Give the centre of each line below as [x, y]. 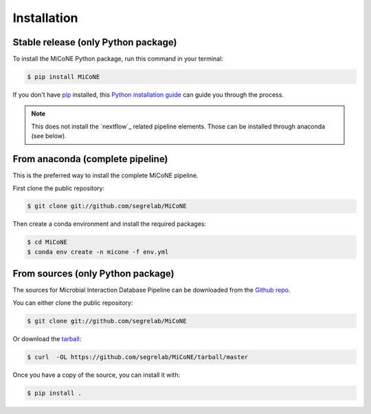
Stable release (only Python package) [95, 42]
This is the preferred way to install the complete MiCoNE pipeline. [105, 176]
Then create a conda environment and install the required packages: [109, 224]
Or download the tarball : [47, 338]
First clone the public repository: [59, 188]
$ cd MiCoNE [47, 242]
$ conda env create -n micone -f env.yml [98, 252]
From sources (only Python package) [93, 274]
